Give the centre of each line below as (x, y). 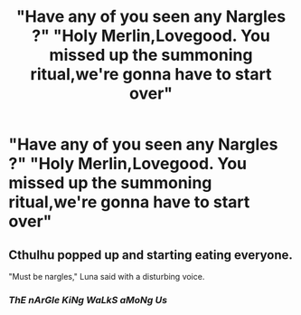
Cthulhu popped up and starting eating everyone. (150, 255)
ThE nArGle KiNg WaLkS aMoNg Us (88, 300)
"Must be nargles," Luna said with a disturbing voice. (107, 277)
